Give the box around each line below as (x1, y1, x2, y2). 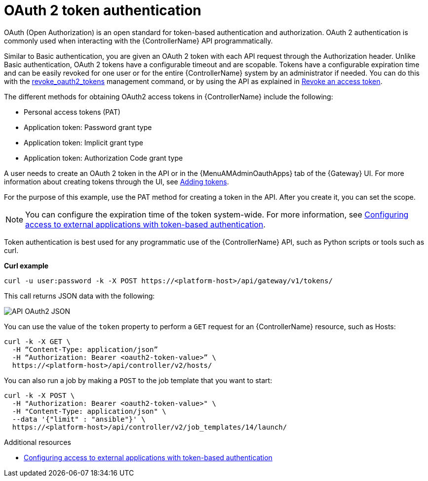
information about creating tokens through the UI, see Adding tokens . (4, 177, 229, 186)
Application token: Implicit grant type (24, 138, 144, 147)
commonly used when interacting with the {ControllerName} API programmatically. (4, 36, 273, 45)
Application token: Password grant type (24, 123, 152, 131)
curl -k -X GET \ (4, 337, 71, 346)
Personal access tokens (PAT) (24, 107, 120, 116)
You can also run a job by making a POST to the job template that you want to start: (4, 376, 272, 385)
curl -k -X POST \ (4, 391, 75, 399)
